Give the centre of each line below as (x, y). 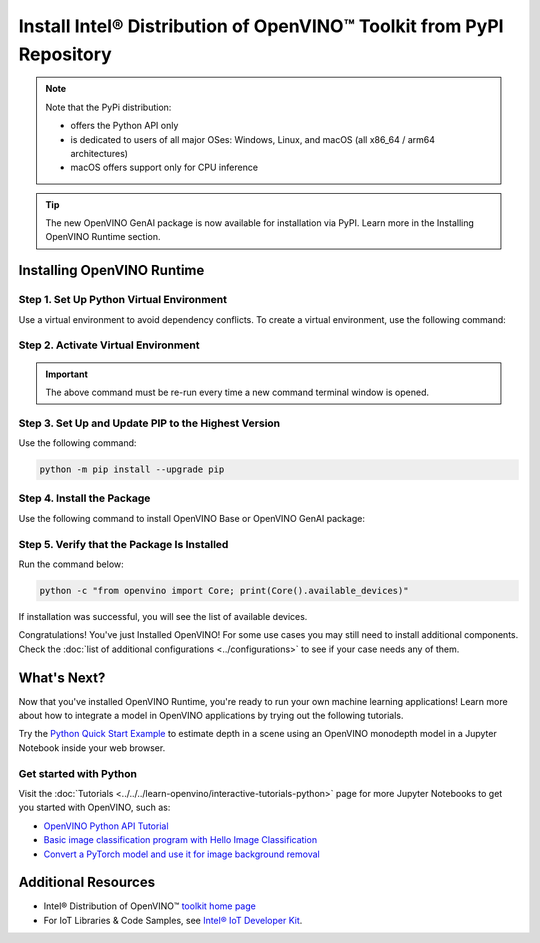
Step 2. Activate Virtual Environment (109, 345)
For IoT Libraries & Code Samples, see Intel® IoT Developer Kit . (173, 920)
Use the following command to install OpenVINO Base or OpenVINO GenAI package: (191, 518)
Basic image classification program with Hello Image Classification (180, 840)
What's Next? (62, 677)
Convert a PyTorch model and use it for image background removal (181, 854)
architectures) (99, 153)
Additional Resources (86, 882)
